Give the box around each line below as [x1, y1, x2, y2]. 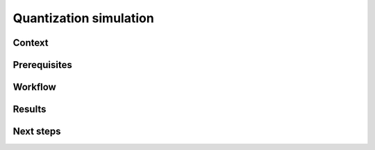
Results [12, 103, 47, 115]
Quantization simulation [12, 10, 154, 26]
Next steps [12, 126, 61, 137]
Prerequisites [12, 59, 72, 71]
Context [12, 37, 49, 49]
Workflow [12, 81, 57, 93]
